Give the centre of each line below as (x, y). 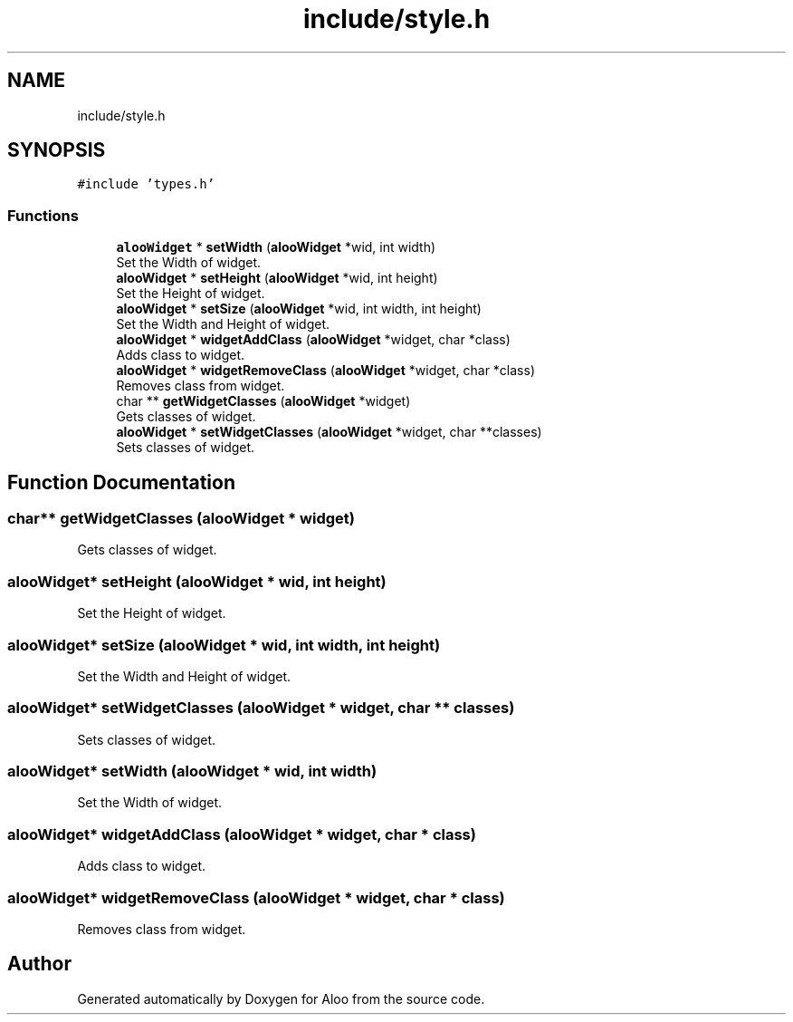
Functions (43, 215)
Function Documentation (121, 482)
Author (39, 964)
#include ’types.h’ (146, 184)
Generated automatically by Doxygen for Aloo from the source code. (281, 998)
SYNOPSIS (57, 150)
